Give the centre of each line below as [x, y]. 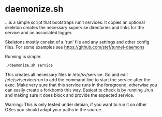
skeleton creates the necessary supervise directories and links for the [74, 27]
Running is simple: [23, 56]
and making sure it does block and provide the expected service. [70, 95]
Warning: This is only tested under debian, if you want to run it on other [76, 104]
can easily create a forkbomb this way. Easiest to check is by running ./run [79, 90]
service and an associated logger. [39, 32]
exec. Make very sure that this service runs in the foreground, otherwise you [81, 85]
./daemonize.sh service [29, 65]
